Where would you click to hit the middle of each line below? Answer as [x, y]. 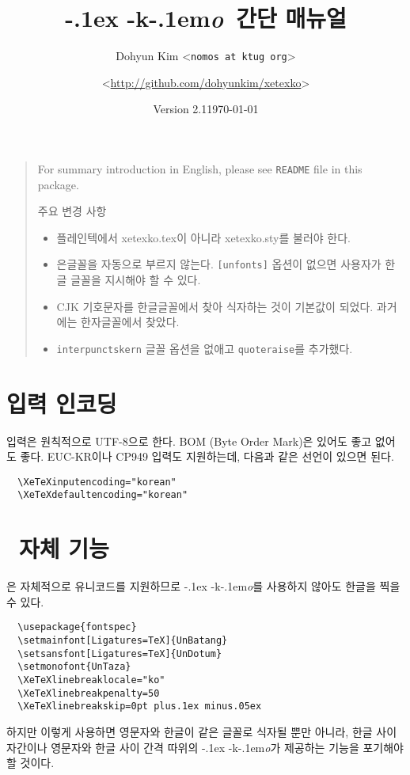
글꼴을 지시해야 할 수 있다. [136, 280]
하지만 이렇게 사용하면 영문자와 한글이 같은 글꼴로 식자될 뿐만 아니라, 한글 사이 [202, 732]
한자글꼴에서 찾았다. [130, 322]
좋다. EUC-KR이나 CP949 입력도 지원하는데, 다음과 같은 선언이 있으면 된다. [207, 456]
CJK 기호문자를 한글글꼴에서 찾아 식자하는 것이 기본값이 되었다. [215, 306]
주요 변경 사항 [72, 211]
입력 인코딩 [62, 403]
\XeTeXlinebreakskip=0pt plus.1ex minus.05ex [140, 707]
